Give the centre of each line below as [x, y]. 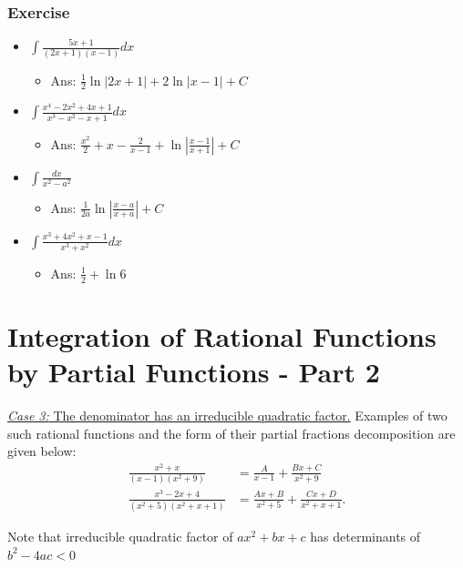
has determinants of [365, 537]
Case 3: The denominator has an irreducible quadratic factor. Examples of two [227, 415]
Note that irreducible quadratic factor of [120, 537]
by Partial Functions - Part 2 [194, 371]
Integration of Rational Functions [222, 335]
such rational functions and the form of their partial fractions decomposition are [231, 433]
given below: [42, 451]
